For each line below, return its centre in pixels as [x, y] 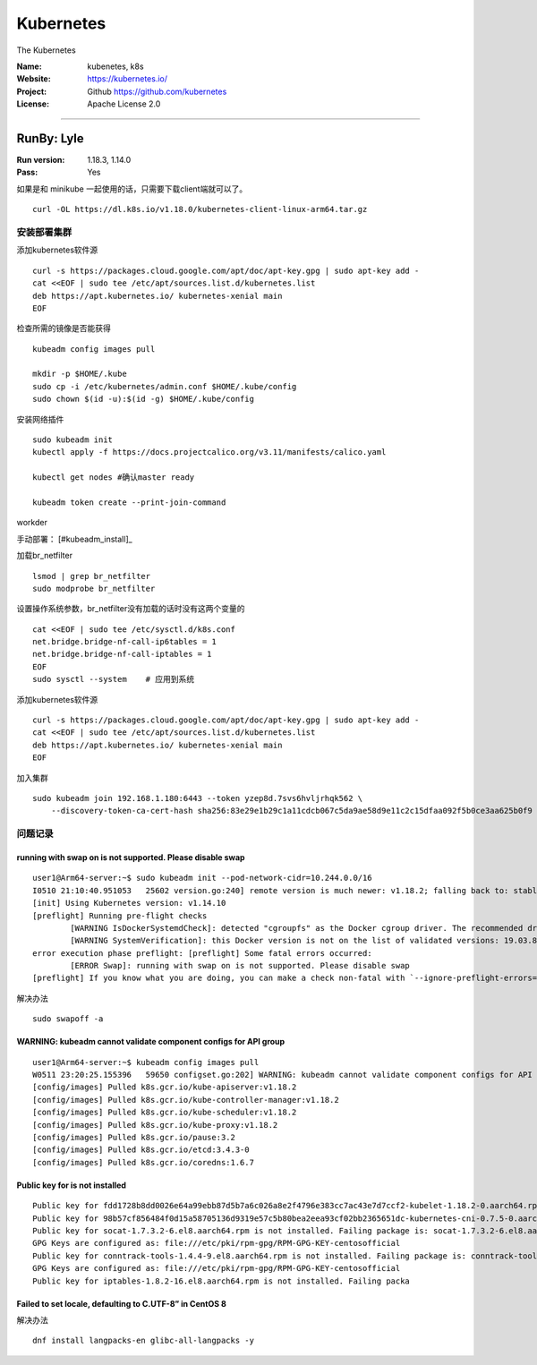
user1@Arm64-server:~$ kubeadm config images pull [146, 1062]
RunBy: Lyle [50, 138]
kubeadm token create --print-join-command [129, 502]
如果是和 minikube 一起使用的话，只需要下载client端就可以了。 [132, 189]
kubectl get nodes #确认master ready [114, 478]
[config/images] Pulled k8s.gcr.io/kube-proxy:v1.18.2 [155, 1125]
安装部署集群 [44, 232]
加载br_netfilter [45, 556]
